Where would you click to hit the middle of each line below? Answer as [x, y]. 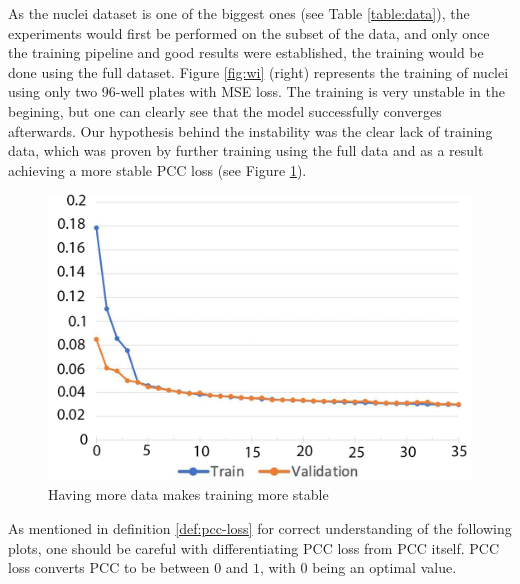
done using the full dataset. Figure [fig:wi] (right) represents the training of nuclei [258, 71]
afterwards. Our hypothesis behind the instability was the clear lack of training [250, 130]
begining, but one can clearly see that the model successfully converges [225, 110]
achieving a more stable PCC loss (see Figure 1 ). [157, 169]
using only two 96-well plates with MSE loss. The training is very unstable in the [256, 91]
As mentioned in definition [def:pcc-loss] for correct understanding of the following [260, 528]
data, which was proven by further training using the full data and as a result [246, 150]
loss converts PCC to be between [109, 567]
